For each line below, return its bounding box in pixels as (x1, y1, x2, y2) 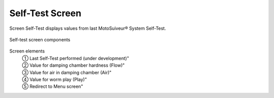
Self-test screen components (9, 36, 71, 42)
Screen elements (9, 48, 45, 54)
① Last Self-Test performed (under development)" (22, 55, 129, 61)
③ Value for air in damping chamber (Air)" (22, 69, 112, 75)
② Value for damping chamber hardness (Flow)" (22, 62, 125, 68)
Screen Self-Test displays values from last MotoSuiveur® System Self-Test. (9, 25, 166, 31)
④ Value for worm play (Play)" (22, 76, 87, 82)
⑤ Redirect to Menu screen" (22, 83, 83, 89)
